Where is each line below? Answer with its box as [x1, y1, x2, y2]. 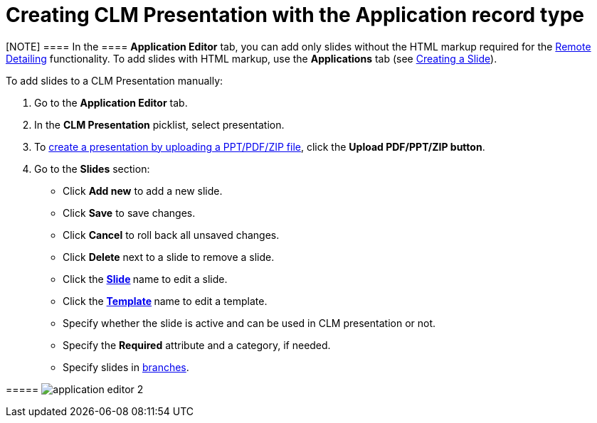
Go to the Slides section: [34, 162, 150, 175]
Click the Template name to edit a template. [63, 294, 268, 307]
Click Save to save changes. [63, 206, 196, 219]
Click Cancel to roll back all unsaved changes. [63, 228, 280, 241]
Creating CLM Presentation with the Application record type [6, 3, 584, 27]
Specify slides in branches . [63, 360, 189, 373]
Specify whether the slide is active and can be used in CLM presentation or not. [63, 316, 436, 329]
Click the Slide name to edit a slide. [63, 272, 228, 285]
